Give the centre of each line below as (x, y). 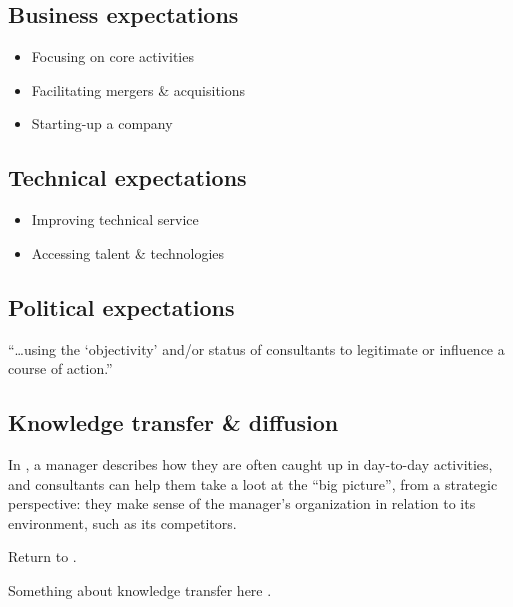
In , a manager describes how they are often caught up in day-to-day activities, (250, 463)
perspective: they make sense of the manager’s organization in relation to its (242, 503)
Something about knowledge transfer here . (140, 589)
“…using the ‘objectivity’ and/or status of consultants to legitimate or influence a (256, 348)
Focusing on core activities (112, 56)
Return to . (42, 556)
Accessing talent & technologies (128, 252)
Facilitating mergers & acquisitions (138, 89)
